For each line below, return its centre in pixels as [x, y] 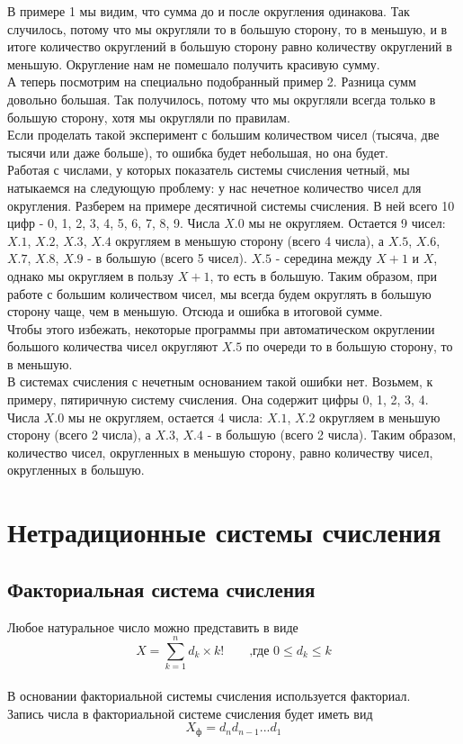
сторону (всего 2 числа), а [79, 435]
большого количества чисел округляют [113, 346]
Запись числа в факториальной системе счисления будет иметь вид [190, 713]
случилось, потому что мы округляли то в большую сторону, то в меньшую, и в [227, 28]
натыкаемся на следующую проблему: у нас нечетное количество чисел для [214, 187]
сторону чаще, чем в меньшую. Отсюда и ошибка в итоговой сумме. [195, 311]
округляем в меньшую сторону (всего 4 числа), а [250, 240]
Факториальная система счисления [161, 589]
